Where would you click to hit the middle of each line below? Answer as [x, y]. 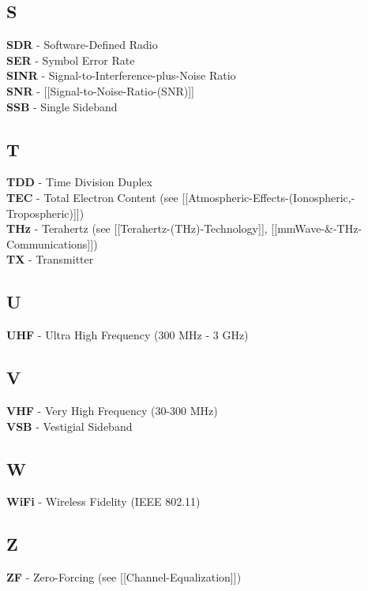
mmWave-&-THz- [320, 228]
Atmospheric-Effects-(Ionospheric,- [272, 197]
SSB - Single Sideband [62, 106]
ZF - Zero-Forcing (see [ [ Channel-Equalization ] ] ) [124, 577]
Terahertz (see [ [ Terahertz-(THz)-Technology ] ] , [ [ [160, 228]
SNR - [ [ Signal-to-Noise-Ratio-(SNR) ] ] [100, 90]
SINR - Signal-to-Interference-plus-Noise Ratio [121, 75]
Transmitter [65, 259]
